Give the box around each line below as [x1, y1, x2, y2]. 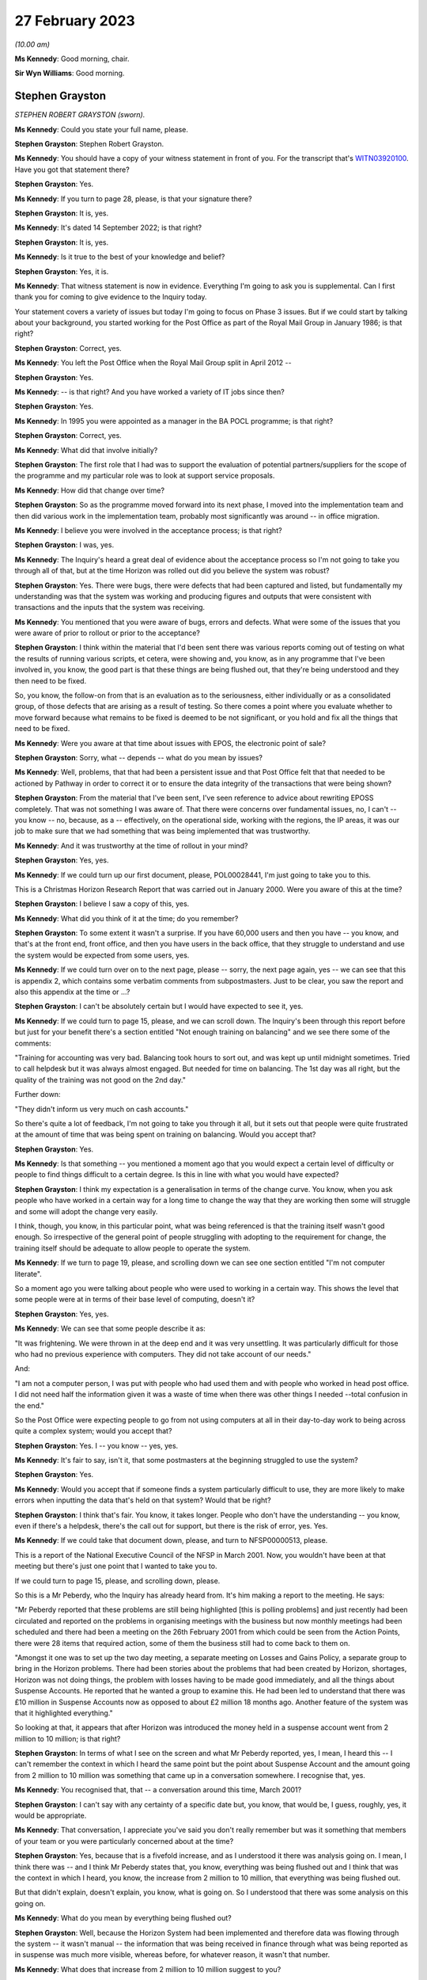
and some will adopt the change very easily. [14, 1206, 158, 1216]
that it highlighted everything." [14, 1708, 114, 1718]
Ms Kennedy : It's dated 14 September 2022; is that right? [14, 223, 202, 233]
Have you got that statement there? [14, 165, 130, 174]
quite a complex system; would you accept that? [14, 1426, 172, 1436]
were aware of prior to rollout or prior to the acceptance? [14, 628, 201, 638]
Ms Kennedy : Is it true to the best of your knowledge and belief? [14, 252, 225, 261]
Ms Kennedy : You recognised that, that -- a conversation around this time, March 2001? [14, 1785, 302, 1795]
